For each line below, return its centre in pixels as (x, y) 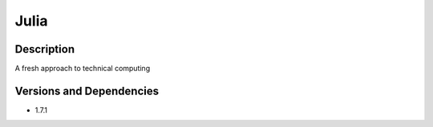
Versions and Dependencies (87, 91)
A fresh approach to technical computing (83, 69)
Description (45, 49)
